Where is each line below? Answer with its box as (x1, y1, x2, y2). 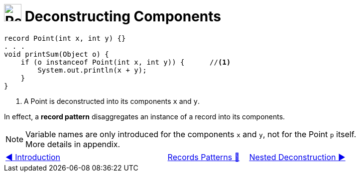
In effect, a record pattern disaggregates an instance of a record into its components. (4, 112, 285, 121)
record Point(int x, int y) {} (4, 34, 126, 42)
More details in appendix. (25, 139, 120, 149)
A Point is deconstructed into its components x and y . (24, 96, 200, 105)
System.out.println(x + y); (37, 66, 147, 74)
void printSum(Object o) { (4, 50, 109, 58)
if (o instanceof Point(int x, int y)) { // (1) (20, 58, 231, 66)
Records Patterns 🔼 (167, 152, 240, 162)
